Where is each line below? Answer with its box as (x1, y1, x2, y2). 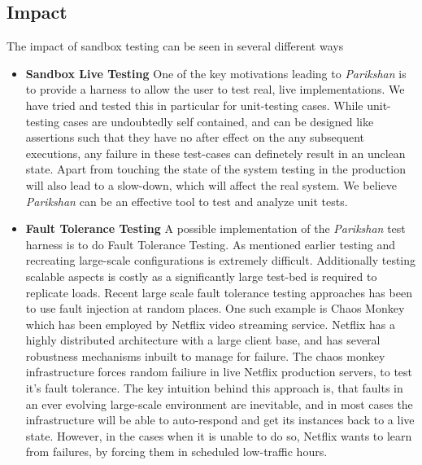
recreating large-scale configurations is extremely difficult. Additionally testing (25, 252, 416, 269)
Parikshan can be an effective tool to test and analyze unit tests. (25, 192, 348, 209)
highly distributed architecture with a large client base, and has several (25, 331, 381, 349)
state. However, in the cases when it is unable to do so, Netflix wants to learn (25, 427, 412, 444)
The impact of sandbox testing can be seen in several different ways (7, 37, 344, 55)
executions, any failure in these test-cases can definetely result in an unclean (25, 144, 406, 161)
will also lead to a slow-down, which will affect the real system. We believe (25, 176, 397, 193)
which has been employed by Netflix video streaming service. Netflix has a (25, 315, 395, 332)
